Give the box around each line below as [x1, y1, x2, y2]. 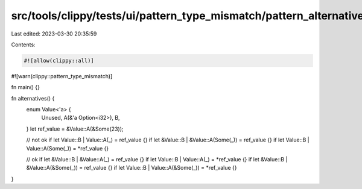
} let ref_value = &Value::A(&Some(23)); [26, 125, 124, 132]
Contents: [11, 41, 36, 48]
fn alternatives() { [11, 94, 55, 102]
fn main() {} [11, 84, 40, 91]
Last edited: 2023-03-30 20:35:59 [11, 30, 97, 37]
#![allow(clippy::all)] [24, 57, 95, 64]
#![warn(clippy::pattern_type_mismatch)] [11, 72, 113, 79]
